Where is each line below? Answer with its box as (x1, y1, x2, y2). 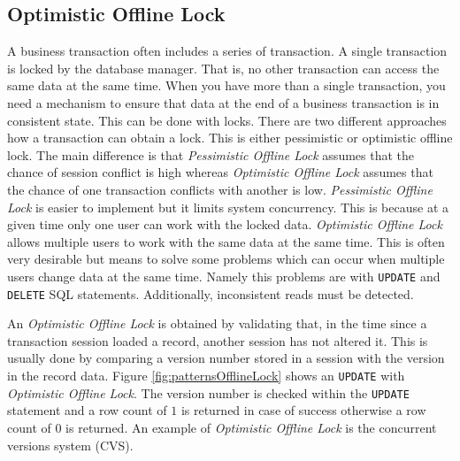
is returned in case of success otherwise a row (180, 401, 426, 419)
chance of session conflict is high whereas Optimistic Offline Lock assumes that (7, 163, 433, 181)
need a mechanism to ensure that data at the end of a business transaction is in (7, 93, 440, 111)
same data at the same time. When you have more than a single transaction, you (7, 76, 446, 95)
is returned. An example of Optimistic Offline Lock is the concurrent (65, 418, 437, 436)
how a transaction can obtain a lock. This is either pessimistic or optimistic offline (7, 128, 453, 147)
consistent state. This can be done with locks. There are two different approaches (7, 111, 447, 129)
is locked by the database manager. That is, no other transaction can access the (7, 58, 440, 77)
